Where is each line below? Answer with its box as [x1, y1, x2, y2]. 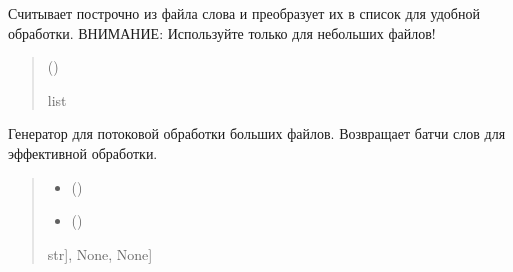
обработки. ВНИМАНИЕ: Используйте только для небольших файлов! [8, 22, 436, 43]
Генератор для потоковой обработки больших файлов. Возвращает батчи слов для [8, 123, 506, 144]
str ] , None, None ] [47, 243, 153, 264]
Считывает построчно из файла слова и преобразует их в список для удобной [8, 3, 480, 23]
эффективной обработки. [8, 142, 158, 163]
